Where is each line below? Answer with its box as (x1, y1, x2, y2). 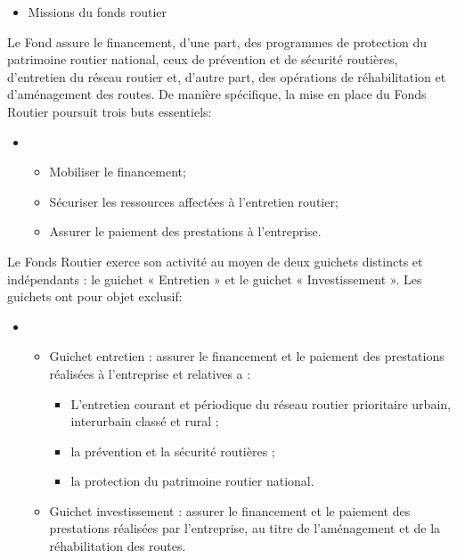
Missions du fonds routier (28, 3, 167, 21)
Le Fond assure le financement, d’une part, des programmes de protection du (7, 32, 428, 51)
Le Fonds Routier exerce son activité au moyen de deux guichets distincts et (7, 251, 423, 270)
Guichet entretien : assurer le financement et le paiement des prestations (49, 347, 445, 365)
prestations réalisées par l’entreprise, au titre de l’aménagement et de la (49, 519, 441, 537)
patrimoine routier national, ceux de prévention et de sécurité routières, (7, 50, 398, 69)
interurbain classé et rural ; (70, 412, 219, 431)
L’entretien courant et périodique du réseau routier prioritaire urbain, (70, 394, 451, 413)
